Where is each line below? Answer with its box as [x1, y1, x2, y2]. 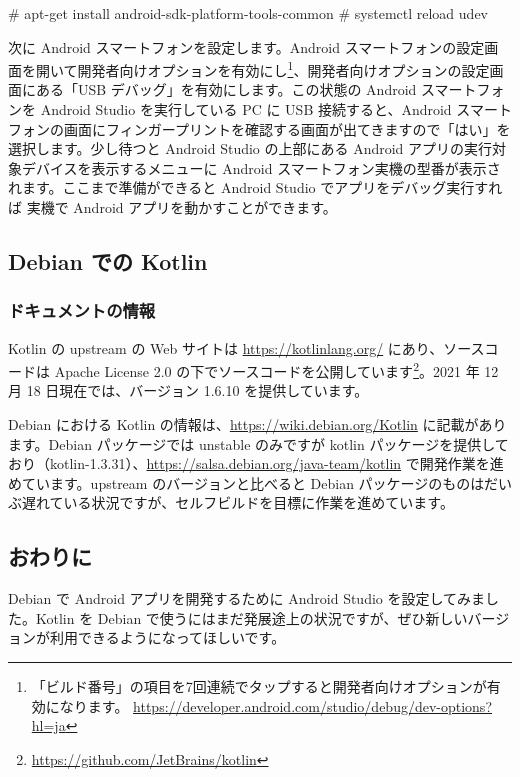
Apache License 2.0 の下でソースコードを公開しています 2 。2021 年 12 [54, 358, 499, 381]
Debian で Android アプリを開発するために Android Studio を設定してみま [8, 588, 486, 609]
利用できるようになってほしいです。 [49, 627, 286, 648]
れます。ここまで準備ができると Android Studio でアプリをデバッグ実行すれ [8, 177, 503, 198]
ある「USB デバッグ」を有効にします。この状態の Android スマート [35, 79, 477, 100]
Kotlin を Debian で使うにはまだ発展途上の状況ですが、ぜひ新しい [35, 607, 468, 628]
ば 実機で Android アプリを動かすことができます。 [8, 197, 337, 217]
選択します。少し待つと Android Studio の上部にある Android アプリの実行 [8, 138, 493, 159]
